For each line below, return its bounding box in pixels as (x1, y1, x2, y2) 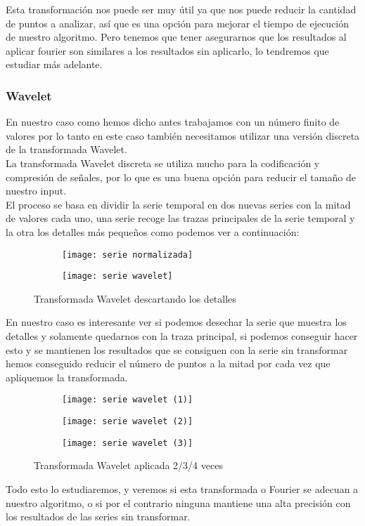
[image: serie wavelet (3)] (62, 438, 193, 448)
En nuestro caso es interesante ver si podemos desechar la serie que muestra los (6, 315, 347, 329)
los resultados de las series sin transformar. (6, 509, 191, 524)
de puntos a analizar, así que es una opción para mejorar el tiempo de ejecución (6, 15, 350, 30)
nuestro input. (6, 183, 67, 198)
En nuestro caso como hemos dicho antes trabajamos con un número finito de (6, 114, 340, 129)
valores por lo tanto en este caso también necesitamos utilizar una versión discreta (6, 128, 360, 143)
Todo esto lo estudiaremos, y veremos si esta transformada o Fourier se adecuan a (6, 481, 359, 496)
